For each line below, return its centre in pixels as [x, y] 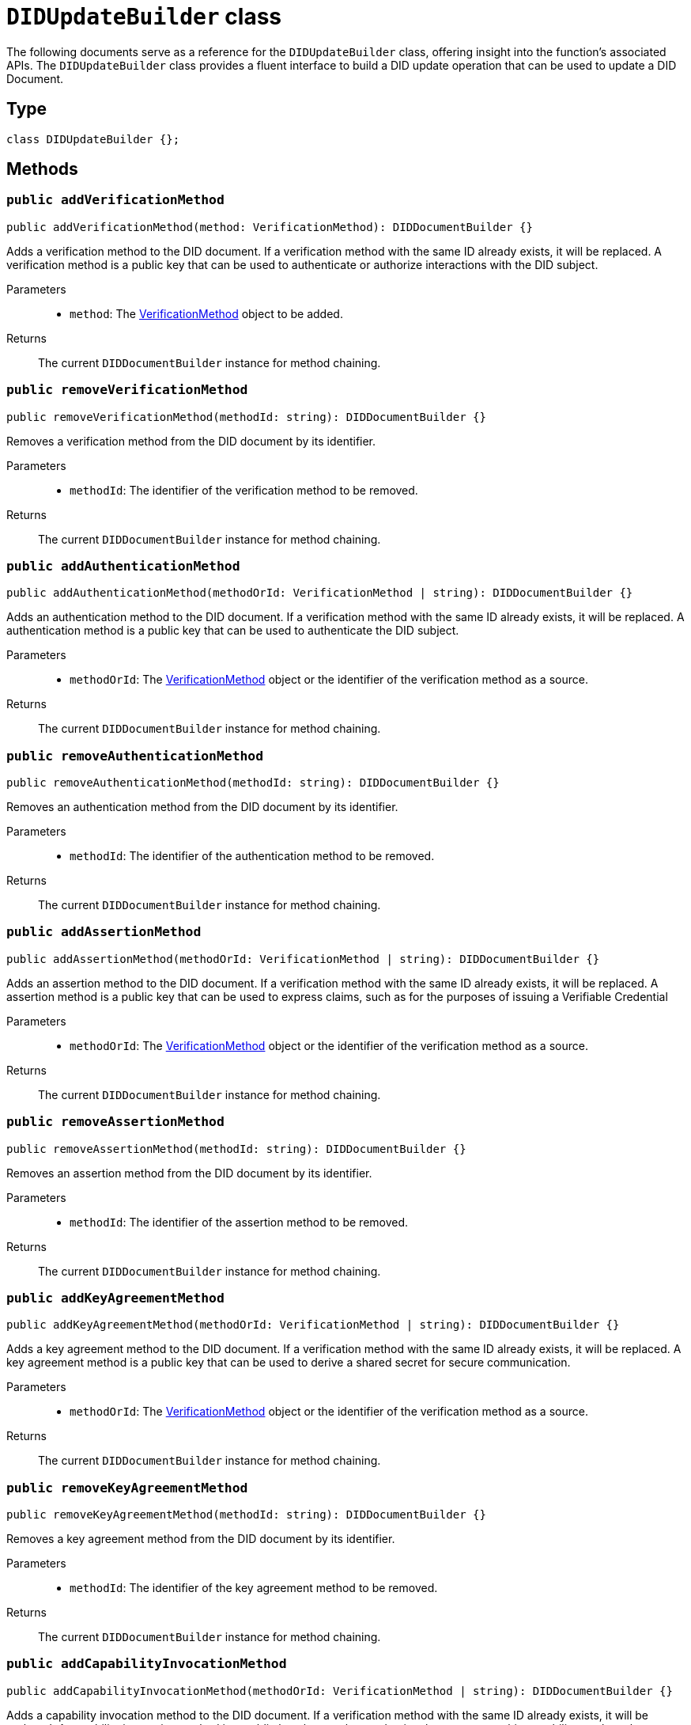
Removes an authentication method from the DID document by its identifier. [202, 807]
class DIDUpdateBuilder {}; [93, 139]
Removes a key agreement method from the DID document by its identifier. [201, 1539]
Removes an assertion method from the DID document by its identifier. [189, 1173]
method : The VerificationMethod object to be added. [206, 313]
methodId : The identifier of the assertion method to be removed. [239, 1222]
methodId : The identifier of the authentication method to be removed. [252, 856]
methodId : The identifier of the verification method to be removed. [244, 490]
